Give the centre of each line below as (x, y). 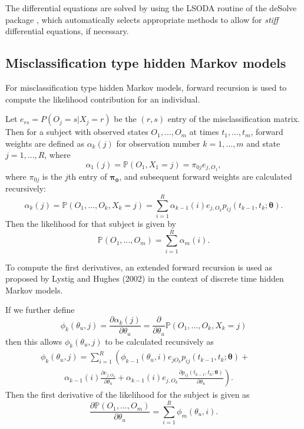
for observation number (158, 143)
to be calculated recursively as (159, 341)
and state (263, 143)
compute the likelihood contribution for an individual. (103, 99)
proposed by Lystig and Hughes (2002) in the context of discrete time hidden (145, 278)
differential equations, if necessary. (67, 31)
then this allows (34, 341)
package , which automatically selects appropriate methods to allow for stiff (142, 19)
